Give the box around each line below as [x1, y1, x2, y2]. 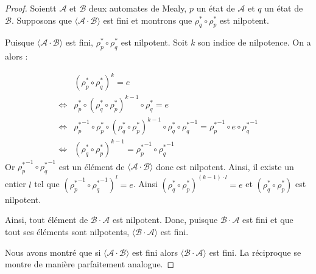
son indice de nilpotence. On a [198, 36, 311, 49]
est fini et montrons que [103, 13, 192, 26]
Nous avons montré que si [5, 245, 101, 258]
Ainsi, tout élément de [5, 213, 88, 226]
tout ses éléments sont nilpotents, [5, 225, 130, 238]
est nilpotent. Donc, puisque [112, 213, 218, 226]
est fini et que [242, 213, 293, 226]
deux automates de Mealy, [88, 2, 187, 14]
